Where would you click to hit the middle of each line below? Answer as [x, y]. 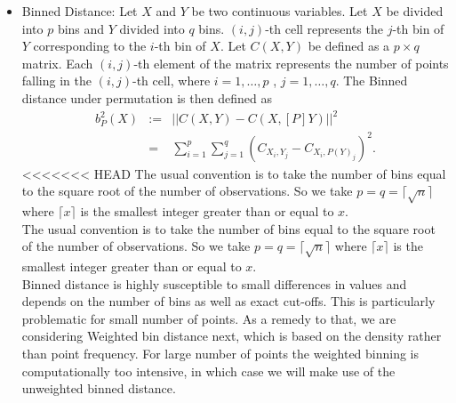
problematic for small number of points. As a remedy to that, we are [209, 318]
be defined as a [349, 46]
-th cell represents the [324, 28]
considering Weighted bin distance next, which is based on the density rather [232, 336]
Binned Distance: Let [80, 11]
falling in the [56, 81]
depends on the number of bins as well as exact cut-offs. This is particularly [228, 301]
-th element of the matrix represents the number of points [291, 63]
